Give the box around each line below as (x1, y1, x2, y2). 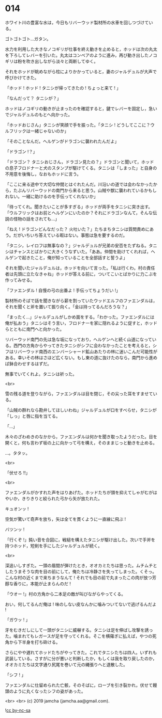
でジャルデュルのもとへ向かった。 (5, 112, 73, 117)
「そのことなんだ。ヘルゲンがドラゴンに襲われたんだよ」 (5, 138, 119, 144)
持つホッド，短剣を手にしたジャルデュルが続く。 (5, 542, 103, 548)
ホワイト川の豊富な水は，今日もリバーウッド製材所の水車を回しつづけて (5, 19, 149, 25)
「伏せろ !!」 (5, 470, 30, 476)
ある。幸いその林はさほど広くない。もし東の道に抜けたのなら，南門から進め (5, 354, 158, 360)
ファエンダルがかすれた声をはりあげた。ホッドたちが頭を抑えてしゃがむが (5, 489, 153, 495)
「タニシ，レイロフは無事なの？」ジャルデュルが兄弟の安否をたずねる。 (5, 242, 149, 248)
